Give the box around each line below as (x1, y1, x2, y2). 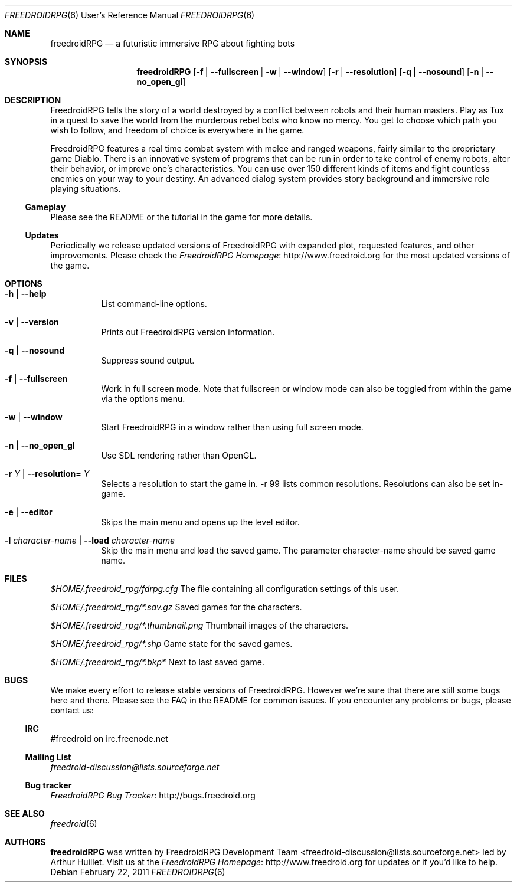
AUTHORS (5, 837, 46, 847)
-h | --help (5, 289, 47, 299)
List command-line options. (101, 299, 207, 309)
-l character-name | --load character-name (5, 535, 175, 545)
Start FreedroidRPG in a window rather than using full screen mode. (101, 422, 364, 432)
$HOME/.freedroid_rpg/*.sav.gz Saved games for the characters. (50, 602, 302, 612)
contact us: (50, 705, 94, 715)
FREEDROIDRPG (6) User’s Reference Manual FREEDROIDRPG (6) (5, 10, 255, 20)
